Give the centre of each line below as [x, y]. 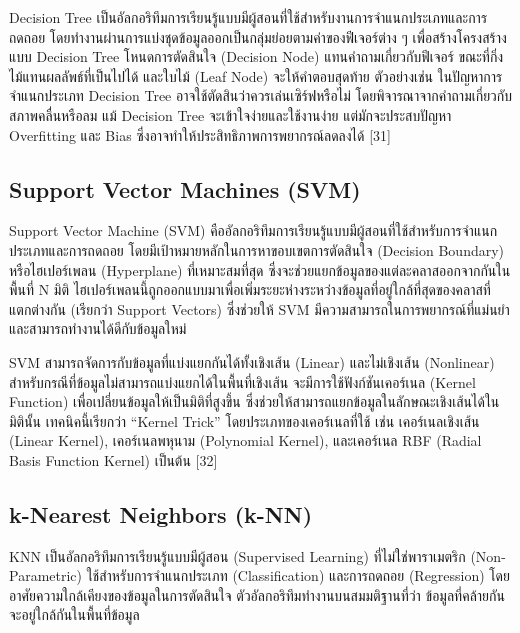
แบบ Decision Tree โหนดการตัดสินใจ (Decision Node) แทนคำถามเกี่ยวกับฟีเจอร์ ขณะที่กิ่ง [256, 56]
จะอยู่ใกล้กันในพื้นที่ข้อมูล [74, 614]
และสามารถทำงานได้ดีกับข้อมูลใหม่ [98, 328]
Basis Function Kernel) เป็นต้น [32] [113, 459]
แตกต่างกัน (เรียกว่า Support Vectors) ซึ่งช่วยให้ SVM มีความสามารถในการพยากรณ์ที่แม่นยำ [259, 308]
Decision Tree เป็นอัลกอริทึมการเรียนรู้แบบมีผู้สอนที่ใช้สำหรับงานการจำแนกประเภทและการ [248, 17]
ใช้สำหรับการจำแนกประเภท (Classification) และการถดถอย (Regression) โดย [298, 575]
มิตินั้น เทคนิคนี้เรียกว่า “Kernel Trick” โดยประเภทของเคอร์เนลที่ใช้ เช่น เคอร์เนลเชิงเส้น [244, 420]
